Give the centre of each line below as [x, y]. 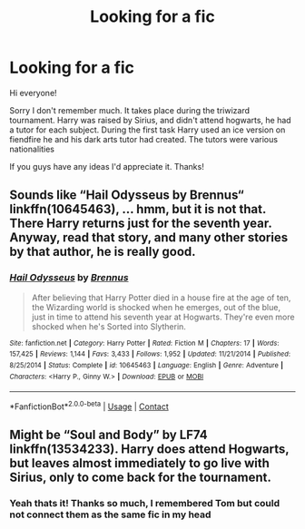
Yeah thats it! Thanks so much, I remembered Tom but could [144, 504]
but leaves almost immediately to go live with [140, 463]
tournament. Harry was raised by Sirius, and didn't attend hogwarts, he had [151, 120]
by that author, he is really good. [103, 252]
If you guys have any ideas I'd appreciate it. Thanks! [107, 166]
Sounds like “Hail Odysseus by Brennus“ [127, 196]
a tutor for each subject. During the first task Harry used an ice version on [148, 130]
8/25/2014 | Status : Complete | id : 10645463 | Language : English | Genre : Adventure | [147, 365]
